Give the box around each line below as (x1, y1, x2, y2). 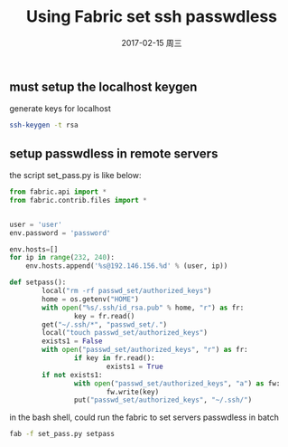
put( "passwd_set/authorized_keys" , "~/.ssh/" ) (73, 395, 253, 404)
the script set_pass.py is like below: (9, 170, 142, 181)
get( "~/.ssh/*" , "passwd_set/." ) (42, 319, 168, 329)
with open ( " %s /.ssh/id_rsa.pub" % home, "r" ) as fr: (42, 303, 245, 312)
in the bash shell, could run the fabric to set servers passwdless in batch (9, 412, 280, 423)
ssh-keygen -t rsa (9, 120, 79, 130)
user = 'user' (9, 220, 63, 229)
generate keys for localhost (9, 103, 111, 114)
